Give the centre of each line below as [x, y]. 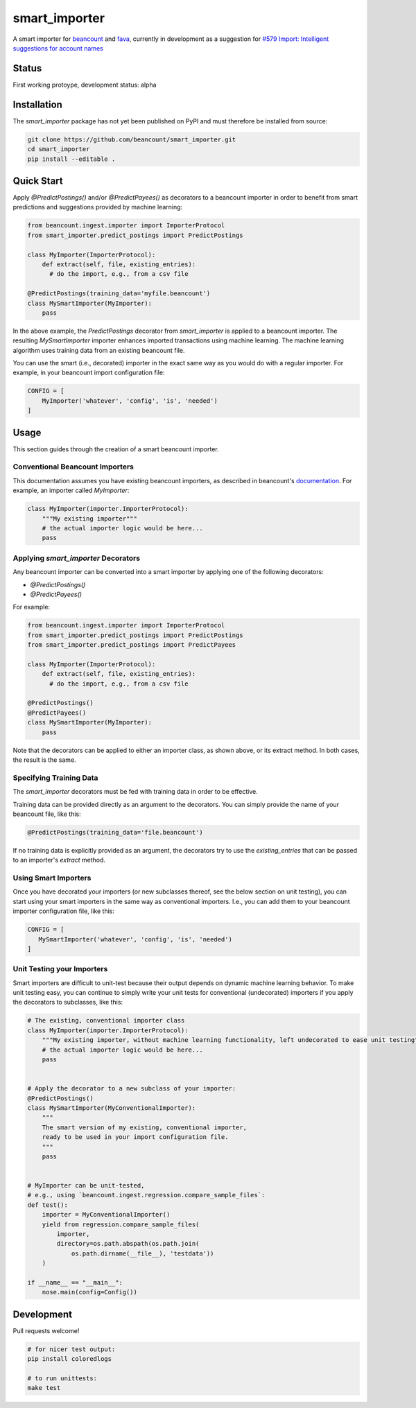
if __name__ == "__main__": [75, 1282]
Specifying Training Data [55, 778]
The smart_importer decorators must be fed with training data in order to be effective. [135, 792]
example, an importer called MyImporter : [71, 490]
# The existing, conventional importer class [106, 1020]
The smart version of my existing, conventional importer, [145, 1127]
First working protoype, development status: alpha [85, 85]
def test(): [48, 1205]
